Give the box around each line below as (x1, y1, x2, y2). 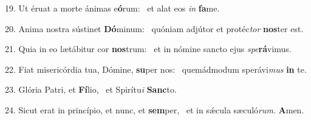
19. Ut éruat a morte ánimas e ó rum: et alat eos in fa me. (5, 2, 220, 14)
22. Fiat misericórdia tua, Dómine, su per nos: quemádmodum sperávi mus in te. (5, 62, 307, 75)
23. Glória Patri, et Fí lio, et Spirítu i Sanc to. (5, 83, 177, 96)
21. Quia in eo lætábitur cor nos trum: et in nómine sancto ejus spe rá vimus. (5, 42, 292, 55)
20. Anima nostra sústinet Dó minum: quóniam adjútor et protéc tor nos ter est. (5, 22, 304, 35)
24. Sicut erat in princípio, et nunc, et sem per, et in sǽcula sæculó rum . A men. (5, 103, 304, 116)
